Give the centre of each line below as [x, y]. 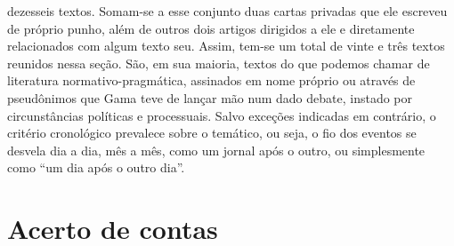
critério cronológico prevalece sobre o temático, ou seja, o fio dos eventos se [212, 133]
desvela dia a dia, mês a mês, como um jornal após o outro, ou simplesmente [216, 150]
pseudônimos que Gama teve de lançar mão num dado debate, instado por [210, 97]
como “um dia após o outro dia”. [96, 167]
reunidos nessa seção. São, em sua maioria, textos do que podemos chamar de [219, 63]
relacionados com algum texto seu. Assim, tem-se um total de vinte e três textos [226, 46]
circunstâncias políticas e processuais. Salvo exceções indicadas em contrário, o [222, 115]
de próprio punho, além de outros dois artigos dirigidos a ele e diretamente [211, 28]
